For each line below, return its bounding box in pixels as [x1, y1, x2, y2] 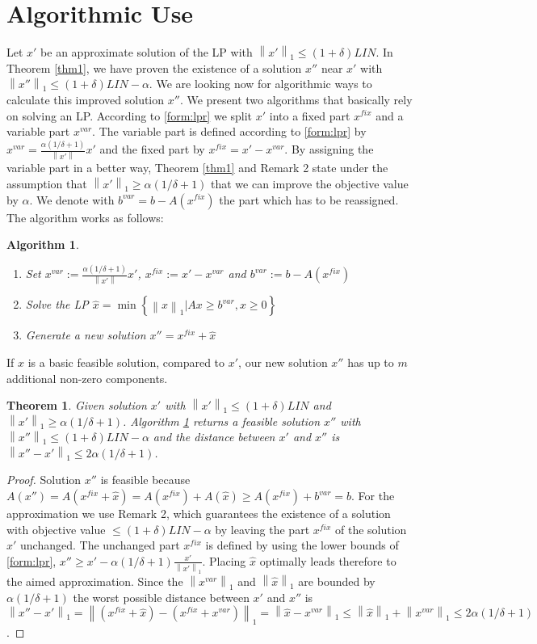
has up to [347, 353, 394, 370]
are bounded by [298, 573, 375, 590]
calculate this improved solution [6, 90, 165, 107]
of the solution [335, 520, 407, 537]
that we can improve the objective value [211, 175, 409, 192]
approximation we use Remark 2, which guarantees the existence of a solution [6, 505, 391, 522]
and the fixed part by [99, 141, 205, 157]
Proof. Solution [6, 471, 82, 488]
